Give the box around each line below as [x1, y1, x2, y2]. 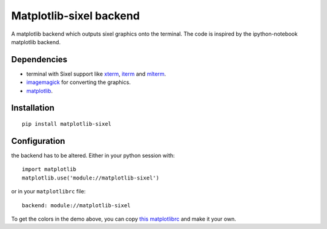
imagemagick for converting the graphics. [26, 79, 131, 86]
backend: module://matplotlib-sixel [22, 202, 131, 208]
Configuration [11, 136, 65, 146]
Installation [11, 103, 54, 113]
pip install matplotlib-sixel [22, 121, 112, 127]
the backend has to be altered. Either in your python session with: [11, 152, 175, 159]
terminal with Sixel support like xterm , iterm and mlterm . [26, 70, 167, 77]
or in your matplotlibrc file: [11, 188, 86, 195]
